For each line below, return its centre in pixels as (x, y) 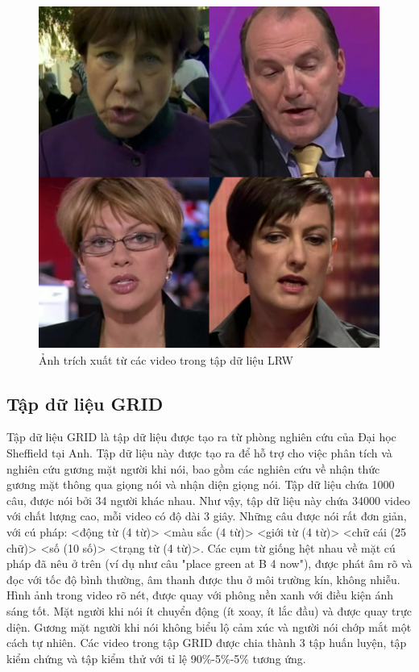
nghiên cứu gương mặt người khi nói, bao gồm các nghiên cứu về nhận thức (193, 468)
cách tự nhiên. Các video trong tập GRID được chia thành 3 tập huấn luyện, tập (207, 643)
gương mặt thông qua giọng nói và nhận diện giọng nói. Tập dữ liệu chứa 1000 (201, 484)
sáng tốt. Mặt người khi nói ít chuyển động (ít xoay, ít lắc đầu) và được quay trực (209, 610)
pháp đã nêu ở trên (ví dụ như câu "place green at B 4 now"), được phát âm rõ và (209, 563)
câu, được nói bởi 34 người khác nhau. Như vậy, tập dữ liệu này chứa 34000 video (208, 500)
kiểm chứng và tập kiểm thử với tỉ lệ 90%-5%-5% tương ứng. (156, 658)
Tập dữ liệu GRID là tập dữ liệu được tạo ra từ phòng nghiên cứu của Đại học (201, 437)
